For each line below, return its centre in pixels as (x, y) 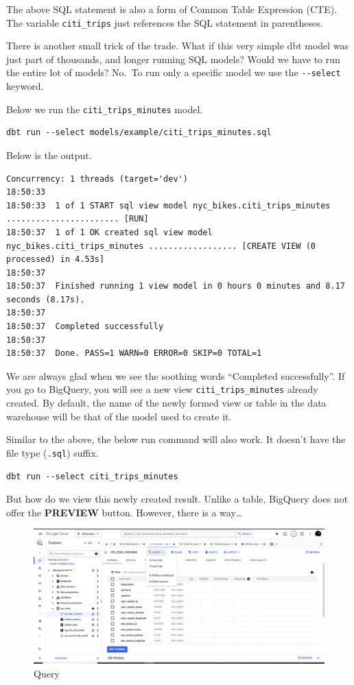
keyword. (25, 86)
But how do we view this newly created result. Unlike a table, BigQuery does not (177, 499)
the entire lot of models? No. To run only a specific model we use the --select (174, 72)
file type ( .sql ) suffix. (52, 452)
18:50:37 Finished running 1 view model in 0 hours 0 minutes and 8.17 (176, 286)
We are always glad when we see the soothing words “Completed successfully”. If (176, 375)
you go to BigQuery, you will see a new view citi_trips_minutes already (162, 389)
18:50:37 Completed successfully (85, 327)
